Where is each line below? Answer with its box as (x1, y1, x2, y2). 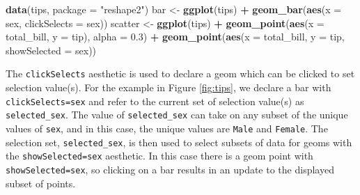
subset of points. (6, 175, 76, 190)
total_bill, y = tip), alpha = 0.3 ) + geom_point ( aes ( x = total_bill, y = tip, (6, 29, 345, 44)
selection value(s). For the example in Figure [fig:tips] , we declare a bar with (6, 80, 331, 95)
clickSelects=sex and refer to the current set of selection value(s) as (6, 93, 304, 108)
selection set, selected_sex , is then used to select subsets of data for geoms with (6, 134, 352, 149)
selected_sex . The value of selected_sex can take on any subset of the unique (6, 107, 348, 122)
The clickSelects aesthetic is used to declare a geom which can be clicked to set (6, 66, 355, 81)
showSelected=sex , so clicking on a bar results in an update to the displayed (6, 162, 334, 176)
